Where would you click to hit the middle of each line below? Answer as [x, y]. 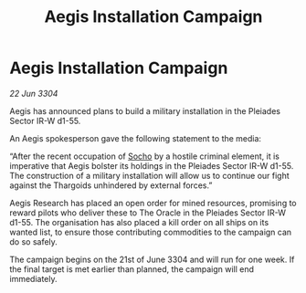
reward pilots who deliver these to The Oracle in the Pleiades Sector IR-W [148, 213]
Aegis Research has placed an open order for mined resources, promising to [153, 203]
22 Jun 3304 [34, 93]
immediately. [33, 278]
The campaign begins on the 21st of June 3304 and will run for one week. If [152, 259]
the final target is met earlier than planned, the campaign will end [132, 269]
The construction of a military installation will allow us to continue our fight [149, 175]
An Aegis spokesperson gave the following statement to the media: [136, 138]
